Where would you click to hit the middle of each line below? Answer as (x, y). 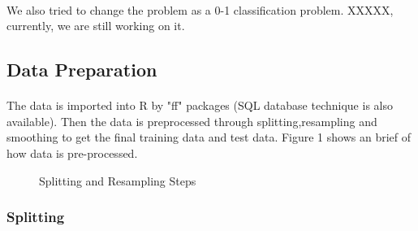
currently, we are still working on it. (96, 26)
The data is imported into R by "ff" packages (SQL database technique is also (200, 105)
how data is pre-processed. (72, 153)
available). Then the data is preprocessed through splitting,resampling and (192, 121)
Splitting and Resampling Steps (118, 180)
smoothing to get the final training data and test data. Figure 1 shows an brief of (209, 137)
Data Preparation (82, 70)
